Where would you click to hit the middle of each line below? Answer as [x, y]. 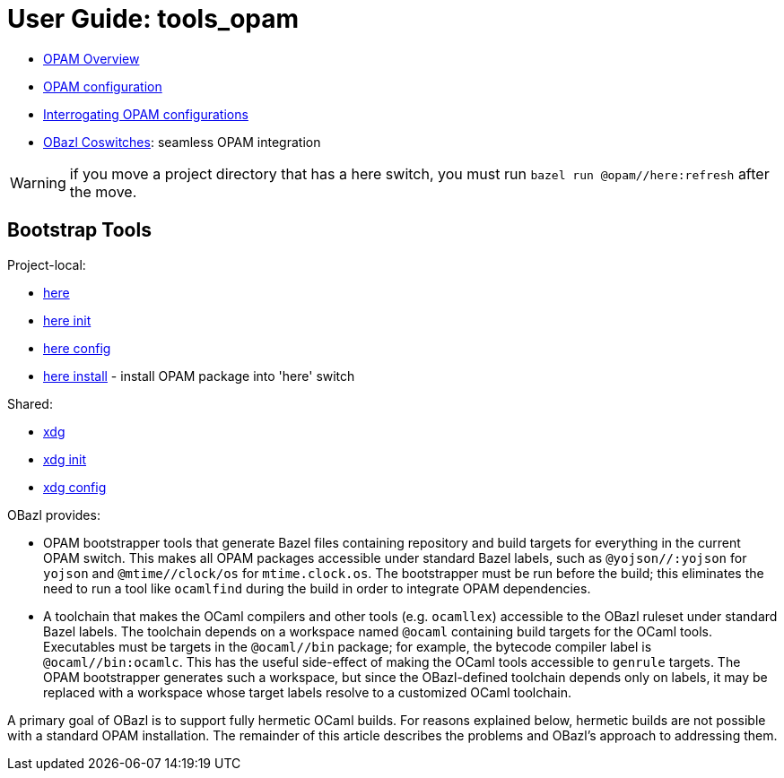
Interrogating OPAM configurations [146, 114]
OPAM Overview [91, 58]
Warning [38, 182]
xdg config [75, 487]
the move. [103, 191]
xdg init [65, 459]
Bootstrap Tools [79, 230]
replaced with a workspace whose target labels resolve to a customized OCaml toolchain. [308, 692]
